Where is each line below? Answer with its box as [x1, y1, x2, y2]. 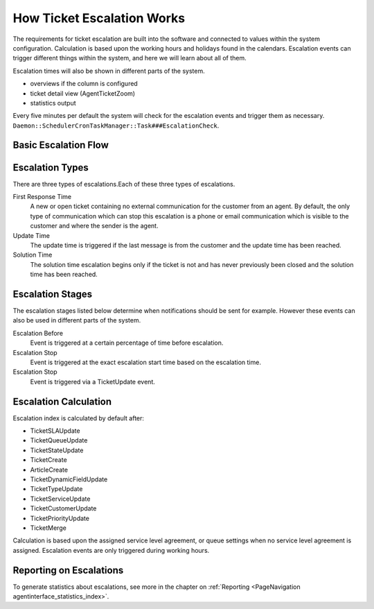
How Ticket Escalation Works [12, 10, 186, 26]
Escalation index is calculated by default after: [12, 413, 145, 422]
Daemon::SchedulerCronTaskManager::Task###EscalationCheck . [12, 121, 220, 130]
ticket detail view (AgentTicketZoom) [30, 89, 135, 97]
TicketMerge [30, 524, 67, 532]
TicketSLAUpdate [30, 427, 80, 435]
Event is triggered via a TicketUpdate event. [30, 377, 155, 386]
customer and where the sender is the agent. [30, 222, 159, 230]
